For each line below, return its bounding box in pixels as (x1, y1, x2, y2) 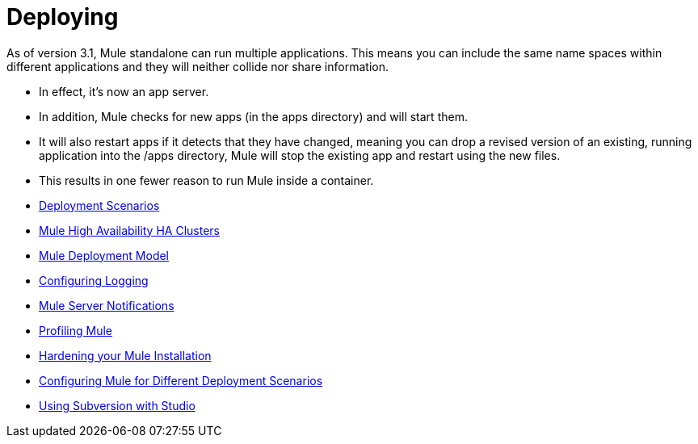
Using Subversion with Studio (39, 398, 196, 413)
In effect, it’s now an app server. (39, 84, 209, 98)
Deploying (6, 3, 119, 31)
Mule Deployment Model (39, 248, 170, 262)
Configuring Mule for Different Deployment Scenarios (39, 373, 323, 387)
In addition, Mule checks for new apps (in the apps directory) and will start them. (39, 109, 468, 124)
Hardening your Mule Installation (39, 348, 212, 362)
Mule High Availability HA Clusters (39, 223, 220, 237)
